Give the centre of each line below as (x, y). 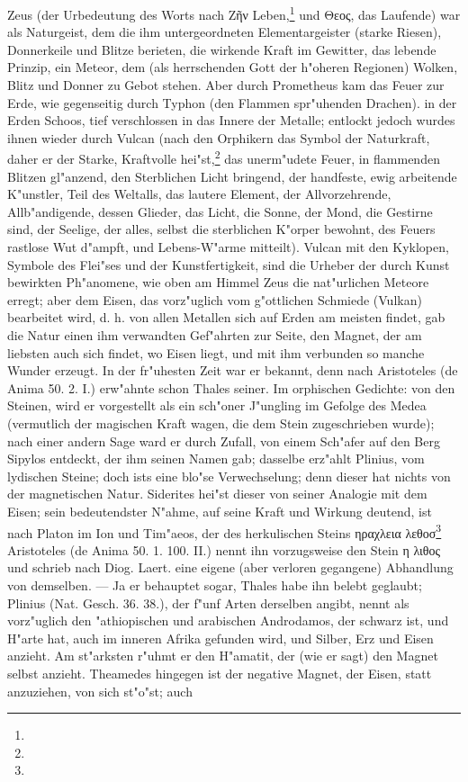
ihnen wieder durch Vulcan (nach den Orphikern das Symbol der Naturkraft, (219, 137)
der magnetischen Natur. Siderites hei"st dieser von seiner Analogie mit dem (217, 494)
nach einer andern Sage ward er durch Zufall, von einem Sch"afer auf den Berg (224, 440)
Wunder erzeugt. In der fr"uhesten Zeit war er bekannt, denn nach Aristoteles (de (233, 370)
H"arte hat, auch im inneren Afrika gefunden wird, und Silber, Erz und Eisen (220, 638)
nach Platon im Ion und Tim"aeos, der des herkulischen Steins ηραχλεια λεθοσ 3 (225, 531)
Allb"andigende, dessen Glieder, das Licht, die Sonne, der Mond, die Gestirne (220, 211)
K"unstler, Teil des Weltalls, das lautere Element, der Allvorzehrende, (199, 194)
